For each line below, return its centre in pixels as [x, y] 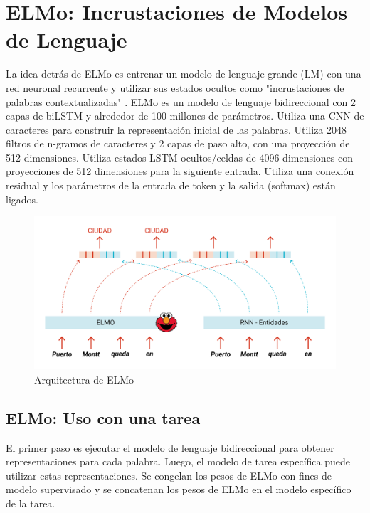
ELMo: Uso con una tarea [103, 417]
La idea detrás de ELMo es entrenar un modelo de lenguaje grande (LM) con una [184, 74]
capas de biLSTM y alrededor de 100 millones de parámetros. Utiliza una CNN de [185, 116]
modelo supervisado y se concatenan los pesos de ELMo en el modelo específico [179, 489]
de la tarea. [31, 503]
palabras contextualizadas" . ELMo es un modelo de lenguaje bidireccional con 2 [181, 101]
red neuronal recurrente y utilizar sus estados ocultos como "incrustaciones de [175, 87]
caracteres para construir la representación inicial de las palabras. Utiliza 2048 [176, 129]
